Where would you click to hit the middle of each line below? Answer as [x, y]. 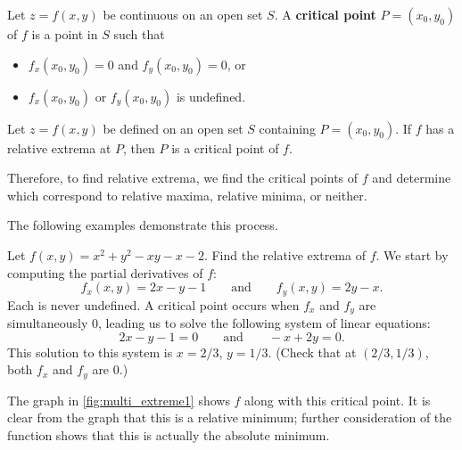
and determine [412, 178]
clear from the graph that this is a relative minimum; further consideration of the [230, 417]
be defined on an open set [173, 128]
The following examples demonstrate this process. [143, 225]
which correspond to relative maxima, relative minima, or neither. [187, 195]
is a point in [65, 34]
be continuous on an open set [183, 14]
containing [287, 128]
